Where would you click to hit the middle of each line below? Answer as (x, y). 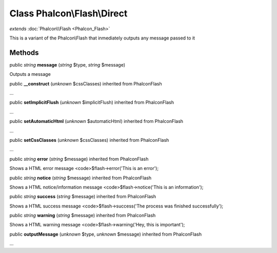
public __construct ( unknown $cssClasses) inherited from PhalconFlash (86, 83)
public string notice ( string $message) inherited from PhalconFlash (81, 178)
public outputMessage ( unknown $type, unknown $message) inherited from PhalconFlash (106, 234)
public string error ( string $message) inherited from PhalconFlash (79, 159)
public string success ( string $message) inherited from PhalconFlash (83, 197)
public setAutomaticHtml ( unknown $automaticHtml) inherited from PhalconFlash (96, 121)
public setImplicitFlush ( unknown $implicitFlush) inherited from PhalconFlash (92, 102)
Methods (24, 52)
